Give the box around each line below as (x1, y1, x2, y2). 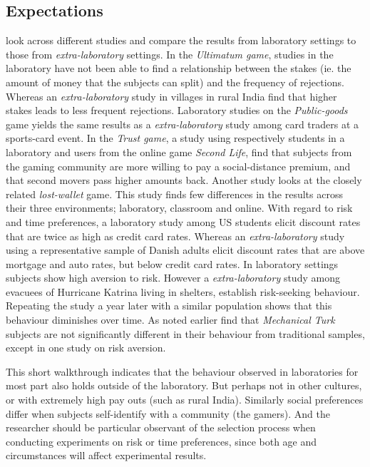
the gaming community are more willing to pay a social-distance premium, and (6, 158, 351, 173)
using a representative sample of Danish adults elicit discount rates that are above (6, 242, 365, 257)
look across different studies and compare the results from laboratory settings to (6, 33, 356, 48)
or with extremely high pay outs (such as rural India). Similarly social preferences (6, 392, 364, 407)
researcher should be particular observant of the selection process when (6, 420, 316, 435)
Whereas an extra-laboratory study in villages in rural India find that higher (6, 88, 337, 103)
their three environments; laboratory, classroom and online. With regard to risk (6, 200, 353, 215)
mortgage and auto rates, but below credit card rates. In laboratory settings (6, 256, 339, 271)
